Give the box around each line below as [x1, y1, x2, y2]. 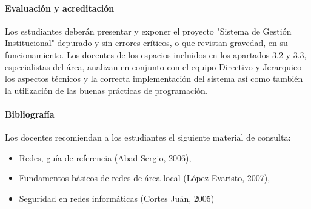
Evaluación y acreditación [5, 1, 115, 14]
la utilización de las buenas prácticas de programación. [5, 84, 208, 96]
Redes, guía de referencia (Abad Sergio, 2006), [19, 151, 192, 164]
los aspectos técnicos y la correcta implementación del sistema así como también [5, 72, 303, 85]
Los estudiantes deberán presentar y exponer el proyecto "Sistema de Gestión [5, 24, 292, 37]
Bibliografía [5, 107, 55, 120]
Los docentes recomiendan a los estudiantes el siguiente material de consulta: [5, 131, 291, 144]
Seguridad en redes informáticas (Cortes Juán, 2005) [19, 191, 215, 204]
